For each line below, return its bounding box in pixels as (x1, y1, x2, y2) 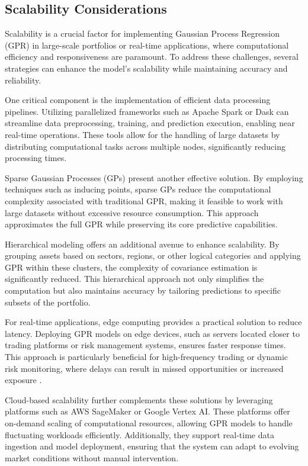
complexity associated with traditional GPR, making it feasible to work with (5, 194, 283, 207)
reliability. (5, 73, 41, 86)
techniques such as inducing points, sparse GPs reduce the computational (5, 183, 271, 195)
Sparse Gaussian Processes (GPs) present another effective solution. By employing (5, 171, 303, 184)
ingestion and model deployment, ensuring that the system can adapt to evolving (5, 440, 299, 452)
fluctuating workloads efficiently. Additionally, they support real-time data (5, 428, 274, 441)
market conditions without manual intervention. (5, 451, 179, 464)
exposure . (5, 374, 42, 386)
